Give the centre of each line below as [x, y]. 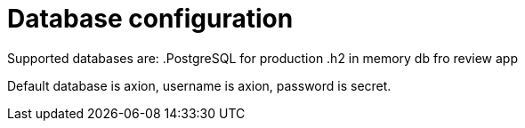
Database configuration [150, 19]
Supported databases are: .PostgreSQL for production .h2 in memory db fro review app [262, 58]
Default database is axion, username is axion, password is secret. [199, 85]
